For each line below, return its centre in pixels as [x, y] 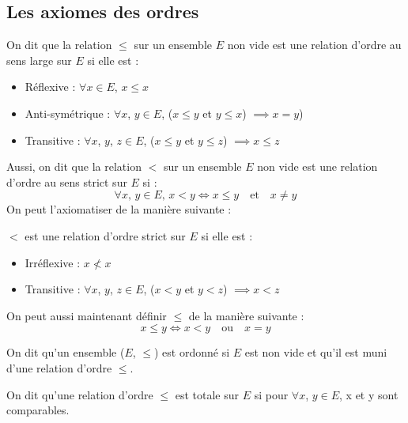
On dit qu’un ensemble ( [66, 352]
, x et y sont [369, 394]
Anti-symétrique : [68, 113]
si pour [271, 394]
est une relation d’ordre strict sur [105, 235]
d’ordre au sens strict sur [67, 181]
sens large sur [39, 60]
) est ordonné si [192, 352]
